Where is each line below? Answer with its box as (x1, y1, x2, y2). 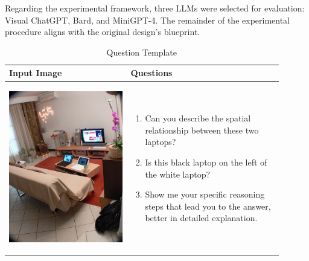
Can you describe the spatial (145, 112, 251, 124)
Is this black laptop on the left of (145, 155, 267, 168)
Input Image (9, 66, 62, 79)
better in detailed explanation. (145, 211, 258, 224)
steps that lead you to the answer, (145, 199, 271, 212)
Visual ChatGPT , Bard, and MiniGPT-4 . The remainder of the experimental (5, 13, 290, 26)
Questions (130, 66, 173, 79)
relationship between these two (145, 123, 259, 136)
